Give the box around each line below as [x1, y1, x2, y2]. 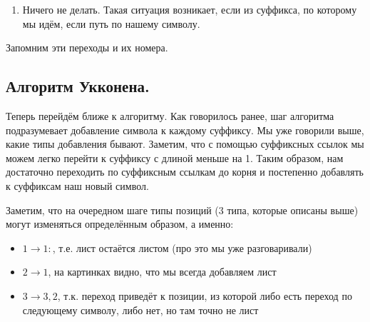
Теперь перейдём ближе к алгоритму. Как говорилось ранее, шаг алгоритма [6, 108, 334, 123]
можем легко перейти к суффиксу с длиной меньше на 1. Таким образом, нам [6, 150, 344, 165]
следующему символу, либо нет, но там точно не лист [22, 302, 259, 317]
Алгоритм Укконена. [6, 75, 150, 97]
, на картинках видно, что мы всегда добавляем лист [48, 264, 277, 279]
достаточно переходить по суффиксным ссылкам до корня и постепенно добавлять [6, 164, 364, 179]
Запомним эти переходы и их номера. [6, 40, 168, 55]
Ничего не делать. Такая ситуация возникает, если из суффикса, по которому [22, 2, 357, 16]
